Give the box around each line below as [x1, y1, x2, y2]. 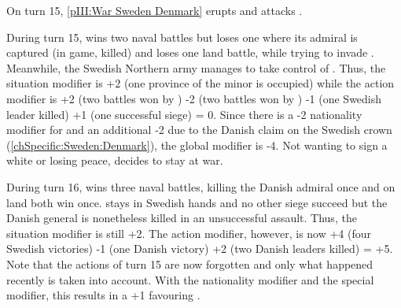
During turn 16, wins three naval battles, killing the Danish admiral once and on [6, 178, 395, 195]
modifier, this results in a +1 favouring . [6, 287, 200, 303]
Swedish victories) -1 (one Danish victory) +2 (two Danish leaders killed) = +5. [6, 240, 393, 257]
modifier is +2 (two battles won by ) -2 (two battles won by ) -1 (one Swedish [6, 90, 382, 106]
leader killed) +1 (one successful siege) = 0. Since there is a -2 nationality [6, 106, 362, 122]
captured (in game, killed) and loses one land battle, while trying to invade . [6, 44, 374, 61]
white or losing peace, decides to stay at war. [6, 152, 223, 169]
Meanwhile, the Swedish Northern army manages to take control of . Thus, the [6, 59, 386, 76]
